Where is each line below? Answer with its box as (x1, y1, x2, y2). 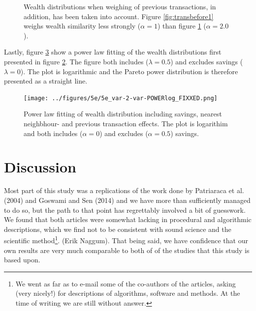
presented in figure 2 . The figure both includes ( (4, 56, 149, 66)
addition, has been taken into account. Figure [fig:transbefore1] (24, 11, 214, 21)
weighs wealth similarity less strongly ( (24, 21, 141, 31)
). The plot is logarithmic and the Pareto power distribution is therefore (20, 66, 238, 76)
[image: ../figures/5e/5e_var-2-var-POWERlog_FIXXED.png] (24, 94, 218, 102)
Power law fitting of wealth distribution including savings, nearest (24, 109, 222, 119)
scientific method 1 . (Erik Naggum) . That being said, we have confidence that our (4, 234, 248, 245)
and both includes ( (24, 128, 83, 138)
